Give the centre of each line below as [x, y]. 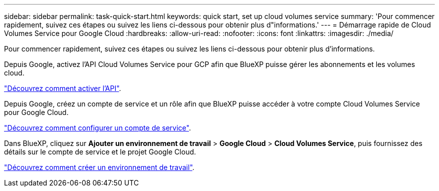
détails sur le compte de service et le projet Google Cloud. [100, 152]
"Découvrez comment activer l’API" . [63, 88]
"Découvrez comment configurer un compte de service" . [97, 128]
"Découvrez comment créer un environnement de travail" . [99, 167]
